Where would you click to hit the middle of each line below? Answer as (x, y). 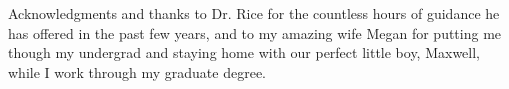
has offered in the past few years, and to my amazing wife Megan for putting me (255, 32)
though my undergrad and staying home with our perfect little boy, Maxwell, (244, 52)
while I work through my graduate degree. (137, 71)
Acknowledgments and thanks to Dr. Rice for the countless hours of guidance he (254, 13)
